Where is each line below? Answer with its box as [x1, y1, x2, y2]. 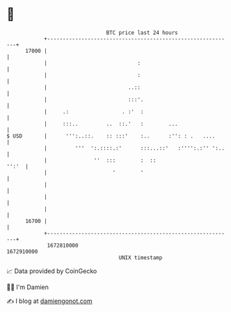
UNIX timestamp [118, 254, 163, 261]
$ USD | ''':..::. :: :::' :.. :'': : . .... [6, 132, 216, 140]
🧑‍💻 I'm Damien [6, 283, 49, 291]
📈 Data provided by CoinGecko [6, 267, 97, 275]
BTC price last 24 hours [106, 29, 178, 36]
